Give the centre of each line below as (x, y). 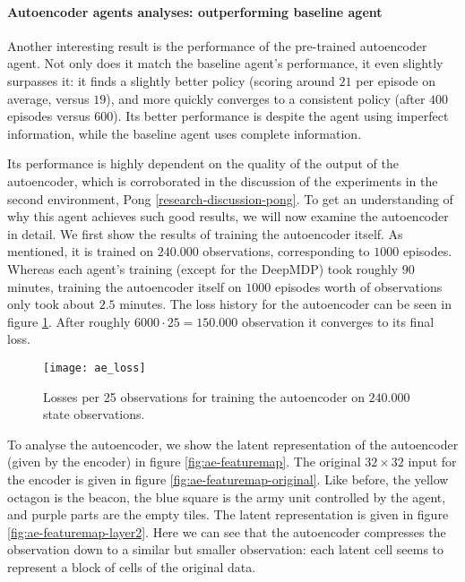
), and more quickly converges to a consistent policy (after (266, 98)
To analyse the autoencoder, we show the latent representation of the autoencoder (233, 444)
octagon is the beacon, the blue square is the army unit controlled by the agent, (227, 496)
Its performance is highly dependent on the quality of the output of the (203, 163)
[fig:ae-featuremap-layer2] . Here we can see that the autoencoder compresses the (227, 531)
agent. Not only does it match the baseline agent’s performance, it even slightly (225, 63)
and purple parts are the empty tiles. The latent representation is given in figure (228, 514)
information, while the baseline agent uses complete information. (185, 133)
